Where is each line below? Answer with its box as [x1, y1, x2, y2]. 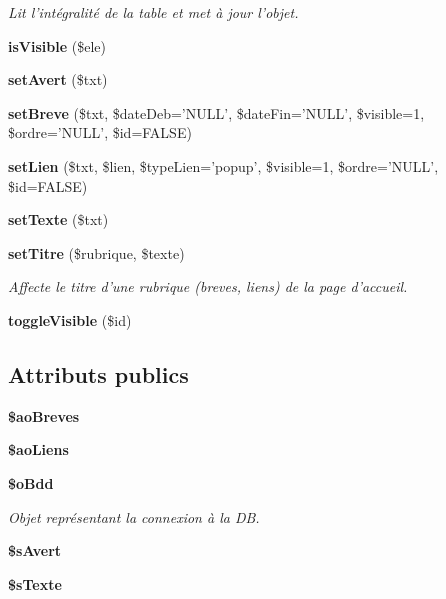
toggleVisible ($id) [8, 309, 132, 330]
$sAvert [8, 540, 62, 561]
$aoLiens [8, 439, 69, 460]
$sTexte [8, 573, 62, 594]
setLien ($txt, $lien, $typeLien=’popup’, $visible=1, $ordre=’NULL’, [8, 155, 439, 176]
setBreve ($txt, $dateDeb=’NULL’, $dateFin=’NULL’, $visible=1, [8, 102, 425, 123]
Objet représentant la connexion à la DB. [8, 506, 260, 527]
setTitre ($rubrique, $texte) [8, 242, 185, 263]
